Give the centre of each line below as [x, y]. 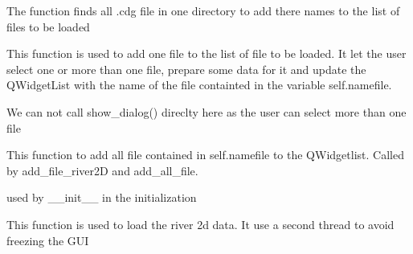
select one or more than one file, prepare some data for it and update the [186, 69]
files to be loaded [48, 26]
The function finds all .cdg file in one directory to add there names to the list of [203, 10]
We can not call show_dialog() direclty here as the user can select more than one [206, 111]
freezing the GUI [48, 240]
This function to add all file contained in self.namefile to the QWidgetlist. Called [205, 155]
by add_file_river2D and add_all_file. [102, 170]
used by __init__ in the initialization [102, 197]
